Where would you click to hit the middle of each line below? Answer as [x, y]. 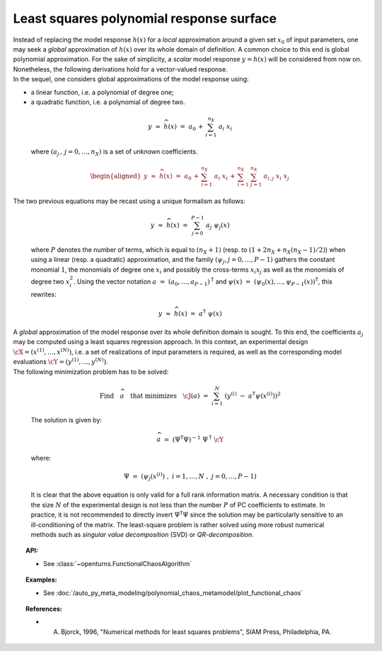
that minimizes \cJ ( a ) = [169, 396]
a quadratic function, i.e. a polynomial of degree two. [108, 102]
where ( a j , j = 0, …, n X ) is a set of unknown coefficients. [114, 152]
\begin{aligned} [116, 176]
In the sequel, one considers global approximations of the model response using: [131, 79]
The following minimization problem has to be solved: [91, 371]
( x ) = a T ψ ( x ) [200, 313]
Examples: [41, 580]
